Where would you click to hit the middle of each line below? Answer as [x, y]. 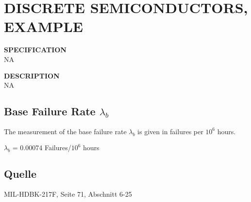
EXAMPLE [43, 26]
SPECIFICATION [35, 50]
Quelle [20, 174]
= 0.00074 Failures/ [42, 148]
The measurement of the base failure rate [65, 131]
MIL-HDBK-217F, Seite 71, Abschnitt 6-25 [68, 194]
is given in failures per [170, 131]
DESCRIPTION [32, 75]
